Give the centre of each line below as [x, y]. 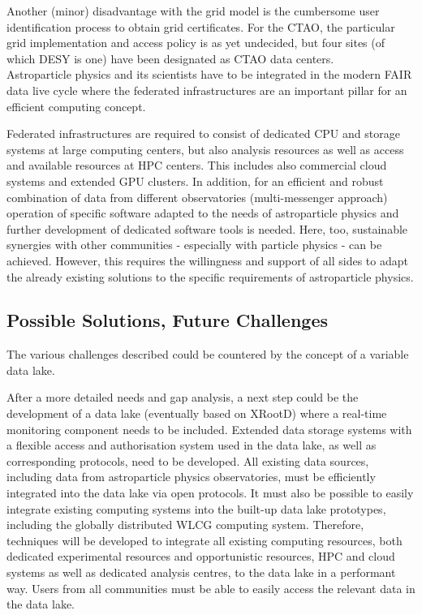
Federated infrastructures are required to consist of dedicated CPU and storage [203, 133]
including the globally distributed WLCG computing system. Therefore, [185, 525]
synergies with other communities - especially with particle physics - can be [194, 245]
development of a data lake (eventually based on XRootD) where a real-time [197, 413]
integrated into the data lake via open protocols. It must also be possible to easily [210, 493]
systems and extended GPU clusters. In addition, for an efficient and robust [195, 181]
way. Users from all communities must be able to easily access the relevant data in [211, 588]
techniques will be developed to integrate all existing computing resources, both [205, 540]
